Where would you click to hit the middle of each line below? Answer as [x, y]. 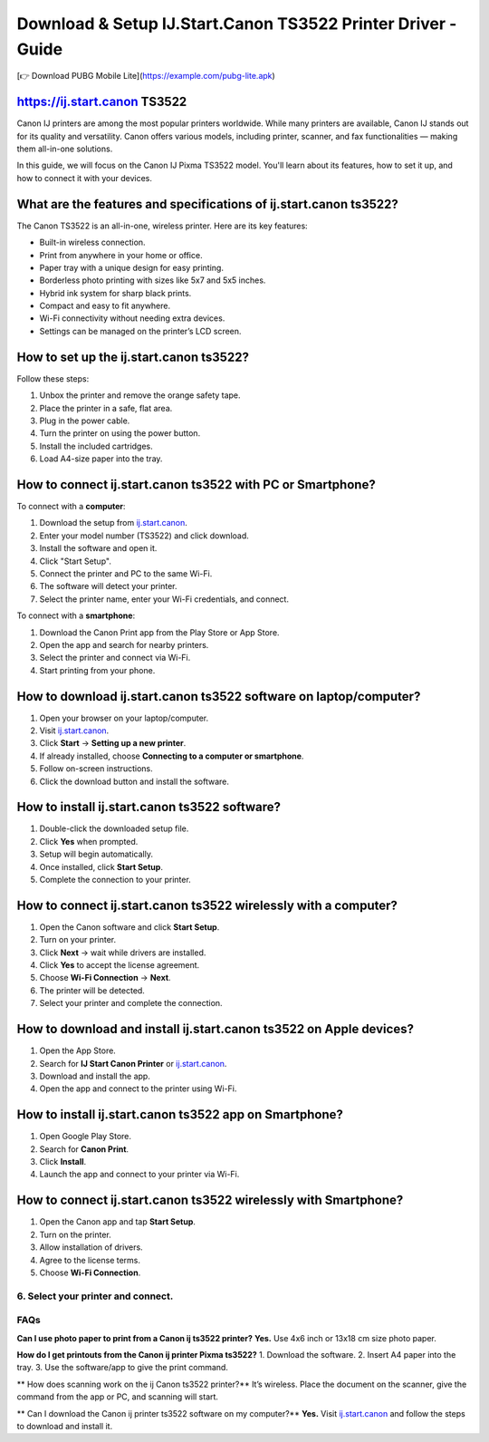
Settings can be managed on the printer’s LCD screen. [140, 331]
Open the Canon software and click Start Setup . [129, 927]
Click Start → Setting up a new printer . [113, 743]
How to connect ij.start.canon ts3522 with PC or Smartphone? [196, 484]
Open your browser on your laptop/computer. [124, 718]
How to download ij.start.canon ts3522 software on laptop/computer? [219, 697]
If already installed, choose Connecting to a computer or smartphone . [172, 756]
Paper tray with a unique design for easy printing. [131, 267]
